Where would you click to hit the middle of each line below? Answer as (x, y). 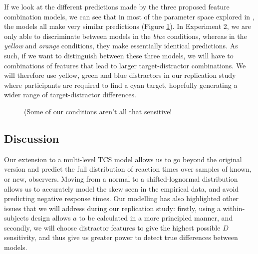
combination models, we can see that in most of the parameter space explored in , (129, 16)
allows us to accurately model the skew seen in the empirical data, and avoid (122, 188)
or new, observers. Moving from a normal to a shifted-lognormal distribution (121, 178)
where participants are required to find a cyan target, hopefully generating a (121, 85)
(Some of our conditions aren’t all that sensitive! (98, 111)
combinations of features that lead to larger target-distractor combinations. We (125, 65)
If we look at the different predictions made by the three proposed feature (117, 6)
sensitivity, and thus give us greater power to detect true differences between (121, 237)
